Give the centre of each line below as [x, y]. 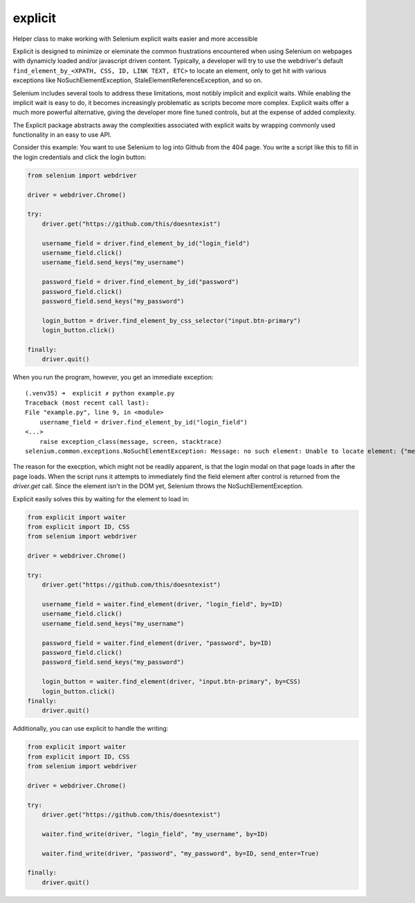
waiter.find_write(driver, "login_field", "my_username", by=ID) [155, 834]
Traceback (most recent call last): [87, 403]
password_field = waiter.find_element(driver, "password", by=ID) [157, 643]
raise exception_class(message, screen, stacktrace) [131, 441]
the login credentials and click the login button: [80, 157]
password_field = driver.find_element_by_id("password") [140, 282]
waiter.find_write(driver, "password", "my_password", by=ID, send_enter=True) [181, 853]
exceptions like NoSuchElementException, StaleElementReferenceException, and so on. [138, 80]
